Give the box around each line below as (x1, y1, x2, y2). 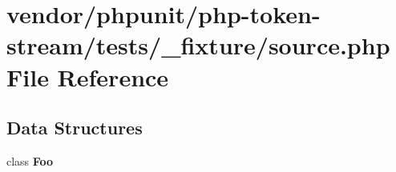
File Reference (6, 60, 169, 93)
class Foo (6, 152, 54, 169)
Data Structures (6, 115, 143, 140)
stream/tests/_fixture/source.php (6, 29, 390, 62)
